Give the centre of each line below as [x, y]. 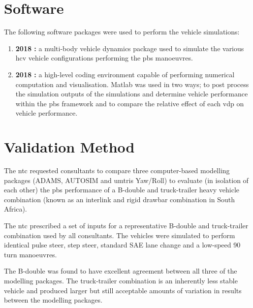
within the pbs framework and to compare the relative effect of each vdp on [130, 103]
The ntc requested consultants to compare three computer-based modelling [117, 170]
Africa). [16, 209]
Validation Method [69, 147]
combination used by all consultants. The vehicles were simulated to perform [120, 235]
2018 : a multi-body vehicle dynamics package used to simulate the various [130, 48]
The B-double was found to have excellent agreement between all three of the [121, 271]
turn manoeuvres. [31, 254]
